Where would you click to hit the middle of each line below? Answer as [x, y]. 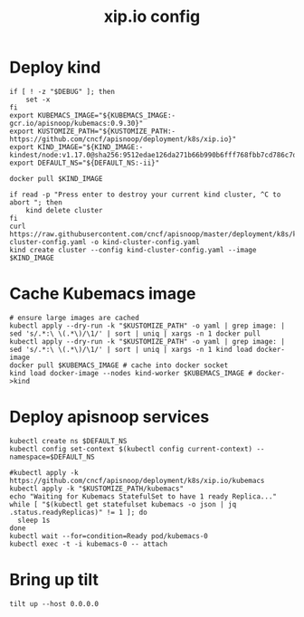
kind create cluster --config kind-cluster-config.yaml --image [133, 250]
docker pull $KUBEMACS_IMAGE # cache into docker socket [119, 365]
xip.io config [152, 17]
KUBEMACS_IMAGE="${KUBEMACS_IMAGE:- [107, 115]
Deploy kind [55, 67]
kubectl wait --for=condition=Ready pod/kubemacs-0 [109, 536]
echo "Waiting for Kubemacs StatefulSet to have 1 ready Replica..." [143, 496]
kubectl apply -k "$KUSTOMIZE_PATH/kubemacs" [96, 489]
